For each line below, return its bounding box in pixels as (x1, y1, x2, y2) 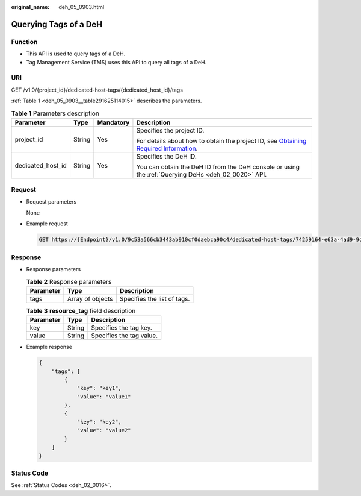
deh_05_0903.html (58, 4, 105, 10)
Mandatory (97, 118, 130, 127)
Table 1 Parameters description (11, 109, 99, 118)
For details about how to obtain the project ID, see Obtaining (136, 136, 307, 145)
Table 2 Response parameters (26, 277, 112, 286)
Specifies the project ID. (136, 126, 205, 134)
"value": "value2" (76, 427, 132, 434)
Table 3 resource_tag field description (26, 307, 136, 315)
